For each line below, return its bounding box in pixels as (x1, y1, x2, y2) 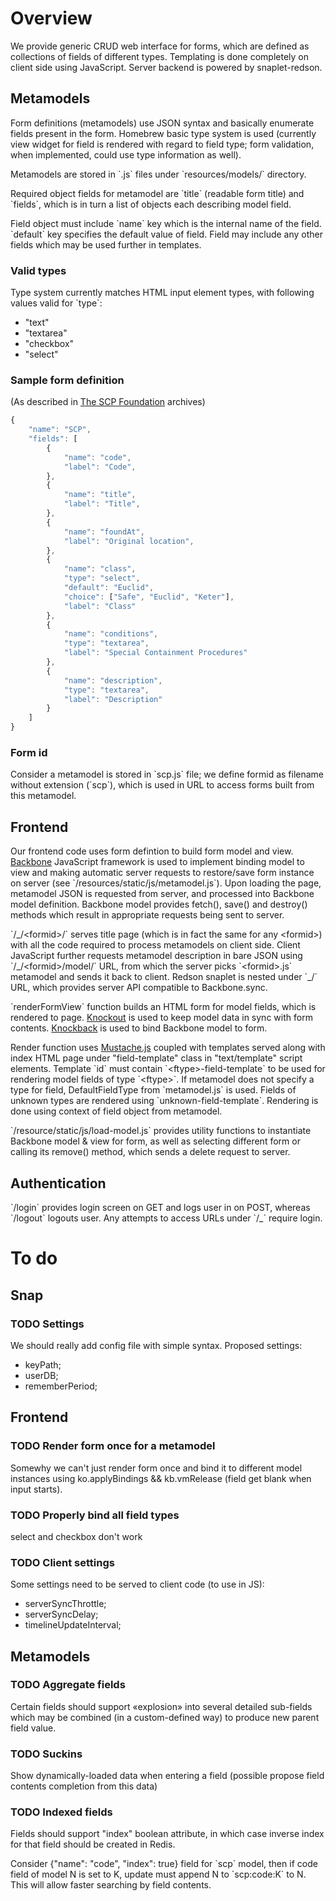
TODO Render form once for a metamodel (10, 1439, 216, 1453)
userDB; (24, 1369, 59, 1381)
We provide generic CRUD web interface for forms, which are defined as (10, 40, 310, 52)
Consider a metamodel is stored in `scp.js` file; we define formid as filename (10, 768, 325, 781)
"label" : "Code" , (63, 462, 137, 472)
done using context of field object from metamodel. (10, 1105, 223, 1117)
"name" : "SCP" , (28, 425, 92, 435)
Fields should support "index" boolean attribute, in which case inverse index (10, 1828, 325, 1840)
